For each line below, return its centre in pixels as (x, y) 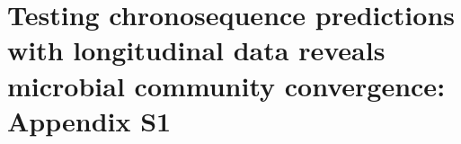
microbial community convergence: (226, 85)
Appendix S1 (89, 120)
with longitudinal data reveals (196, 50)
